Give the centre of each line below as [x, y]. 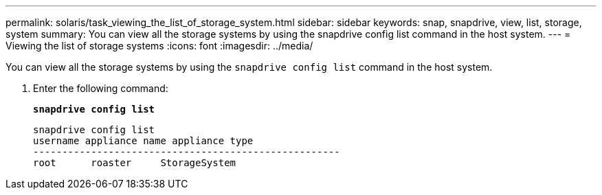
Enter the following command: [101, 88]
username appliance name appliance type [143, 141]
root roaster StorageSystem [135, 163]
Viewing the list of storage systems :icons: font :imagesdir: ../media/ [159, 46]
